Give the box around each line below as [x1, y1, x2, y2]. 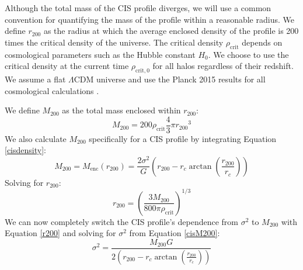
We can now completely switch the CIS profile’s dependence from [5, 215, 238, 227]
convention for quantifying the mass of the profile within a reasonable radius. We [5, 13, 294, 25]
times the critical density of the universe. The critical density [5, 36, 224, 48]
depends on [242, 36, 283, 48]
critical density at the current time [5, 60, 129, 72]
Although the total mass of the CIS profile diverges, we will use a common [5, 2, 271, 13]
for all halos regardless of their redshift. [152, 60, 294, 72]
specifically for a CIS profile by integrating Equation [89, 132, 277, 144]
